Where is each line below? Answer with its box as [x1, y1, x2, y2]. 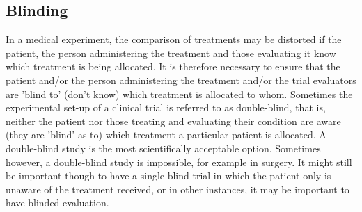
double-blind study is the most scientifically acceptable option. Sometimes [6, 140, 321, 155]
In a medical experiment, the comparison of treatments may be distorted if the [6, 32, 342, 47]
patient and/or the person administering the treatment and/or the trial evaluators [6, 72, 356, 87]
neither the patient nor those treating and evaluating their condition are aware [6, 113, 341, 128]
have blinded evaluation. [6, 195, 109, 210]
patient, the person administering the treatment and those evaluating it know [6, 45, 336, 60]
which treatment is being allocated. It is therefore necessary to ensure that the [6, 59, 340, 74]
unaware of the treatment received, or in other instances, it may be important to [6, 181, 349, 196]
